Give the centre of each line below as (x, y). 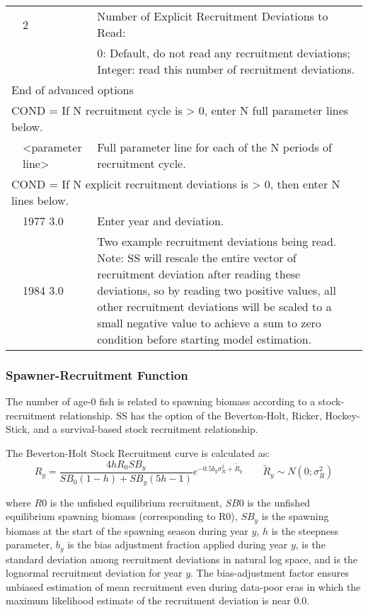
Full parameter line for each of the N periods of (214, 147)
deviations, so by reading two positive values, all (217, 290)
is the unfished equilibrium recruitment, (136, 502)
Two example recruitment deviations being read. (217, 241)
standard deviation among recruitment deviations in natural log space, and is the (182, 559)
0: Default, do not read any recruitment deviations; (224, 53)
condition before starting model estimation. (205, 339)
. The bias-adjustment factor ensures (270, 573)
